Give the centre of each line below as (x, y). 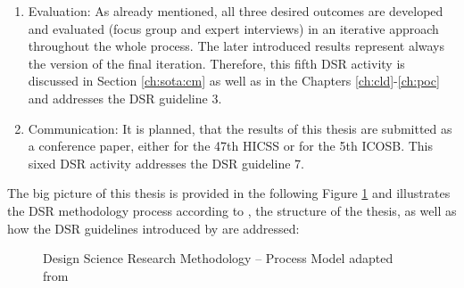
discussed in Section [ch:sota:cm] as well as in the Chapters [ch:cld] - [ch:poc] (234, 81)
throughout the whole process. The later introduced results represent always (236, 46)
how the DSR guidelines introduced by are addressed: (153, 228)
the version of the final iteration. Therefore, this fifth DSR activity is (216, 63)
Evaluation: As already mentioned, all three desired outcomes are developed (236, 11)
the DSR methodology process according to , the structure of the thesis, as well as (232, 210)
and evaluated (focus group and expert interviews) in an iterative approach (233, 28)
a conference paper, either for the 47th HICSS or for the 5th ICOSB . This (230, 146)
